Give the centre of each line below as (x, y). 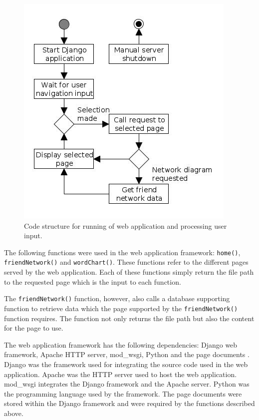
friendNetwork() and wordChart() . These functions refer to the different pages (126, 262)
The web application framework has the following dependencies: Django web (121, 344)
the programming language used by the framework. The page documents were (123, 393)
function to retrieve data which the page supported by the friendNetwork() (121, 308)
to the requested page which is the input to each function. (93, 281)
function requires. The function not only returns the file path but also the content (129, 318)
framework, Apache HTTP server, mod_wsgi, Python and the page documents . (127, 354)
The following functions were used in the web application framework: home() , (122, 252)
